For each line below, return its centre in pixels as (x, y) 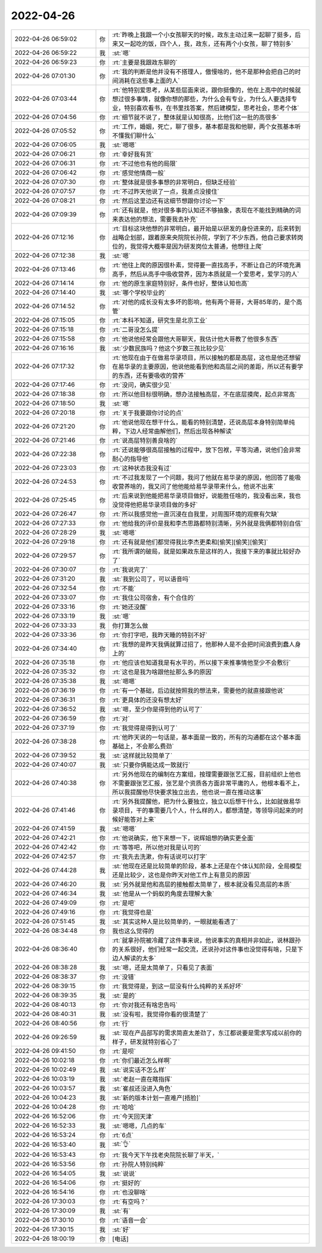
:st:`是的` (125, 996)
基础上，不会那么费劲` (143, 746)
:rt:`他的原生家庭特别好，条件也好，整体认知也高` (181, 283)
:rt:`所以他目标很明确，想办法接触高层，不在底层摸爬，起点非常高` (205, 394)
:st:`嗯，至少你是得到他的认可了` (157, 709)
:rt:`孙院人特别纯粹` (139, 1164)
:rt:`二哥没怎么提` (136, 330)
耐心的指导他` (131, 459)
